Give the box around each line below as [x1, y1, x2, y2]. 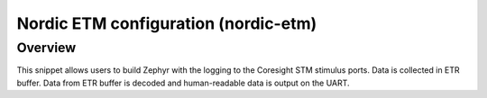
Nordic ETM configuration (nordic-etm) [16, 13, 317, 33]
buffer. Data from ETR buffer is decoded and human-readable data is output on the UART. [16, 77, 351, 88]
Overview [16, 40, 77, 56]
